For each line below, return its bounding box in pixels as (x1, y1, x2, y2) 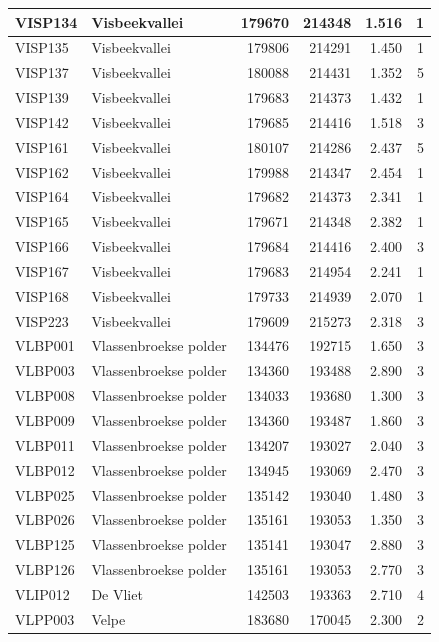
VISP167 (15, 260, 69, 281)
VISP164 (15, 186, 69, 207)
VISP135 (15, 37, 69, 58)
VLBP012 (15, 459, 75, 480)
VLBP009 (15, 410, 75, 430)
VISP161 (15, 136, 69, 157)
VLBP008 (15, 385, 75, 406)
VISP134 (15, 11, 78, 32)
